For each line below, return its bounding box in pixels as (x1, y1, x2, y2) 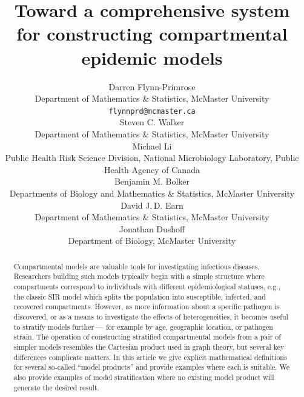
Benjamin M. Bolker (114, 175, 190, 188)
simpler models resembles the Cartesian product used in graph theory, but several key (13, 341, 285, 352)
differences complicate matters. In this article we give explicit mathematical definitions (13, 352, 287, 362)
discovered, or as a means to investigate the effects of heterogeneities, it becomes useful (13, 311, 288, 321)
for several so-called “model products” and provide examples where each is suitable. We (13, 362, 290, 372)
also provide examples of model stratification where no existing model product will (13, 372, 274, 382)
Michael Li (132, 139, 172, 152)
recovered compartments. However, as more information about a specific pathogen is (13, 301, 280, 312)
